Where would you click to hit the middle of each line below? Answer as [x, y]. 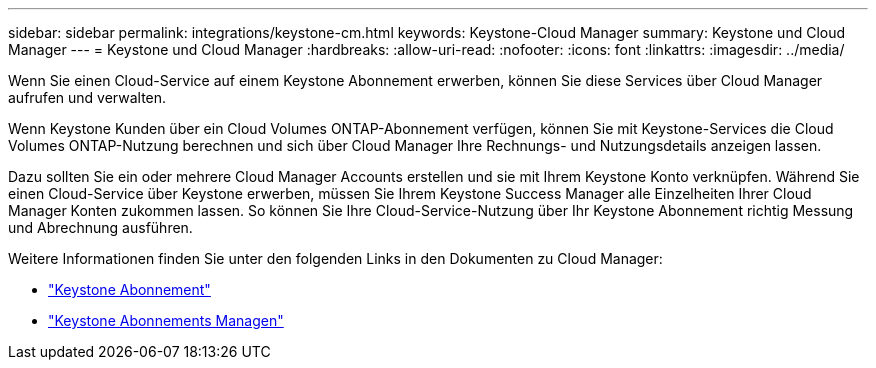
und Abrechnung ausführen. [100, 227]
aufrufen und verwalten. [87, 97]
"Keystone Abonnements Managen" [166, 320]
